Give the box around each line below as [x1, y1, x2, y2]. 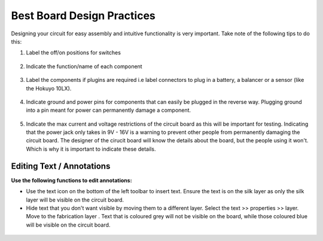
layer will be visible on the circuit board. [26, 196, 124, 203]
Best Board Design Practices [11, 9, 156, 22]
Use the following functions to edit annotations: [11, 176, 132, 184]
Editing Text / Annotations [11, 161, 111, 171]
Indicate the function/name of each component [26, 63, 143, 70]
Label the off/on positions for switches [26, 49, 121, 56]
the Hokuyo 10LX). [26, 84, 72, 92]
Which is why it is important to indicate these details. [26, 145, 156, 152]
